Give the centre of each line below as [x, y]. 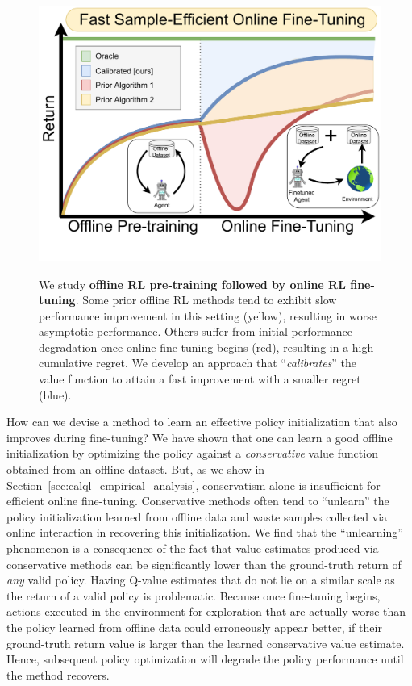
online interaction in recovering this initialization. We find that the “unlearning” [205, 532]
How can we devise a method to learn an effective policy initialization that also [202, 422]
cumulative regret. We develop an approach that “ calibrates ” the [198, 363]
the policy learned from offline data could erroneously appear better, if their [194, 627]
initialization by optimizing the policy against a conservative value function [192, 453]
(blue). [55, 394]
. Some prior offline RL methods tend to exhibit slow [206, 300]
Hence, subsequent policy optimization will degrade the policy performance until [205, 659]
